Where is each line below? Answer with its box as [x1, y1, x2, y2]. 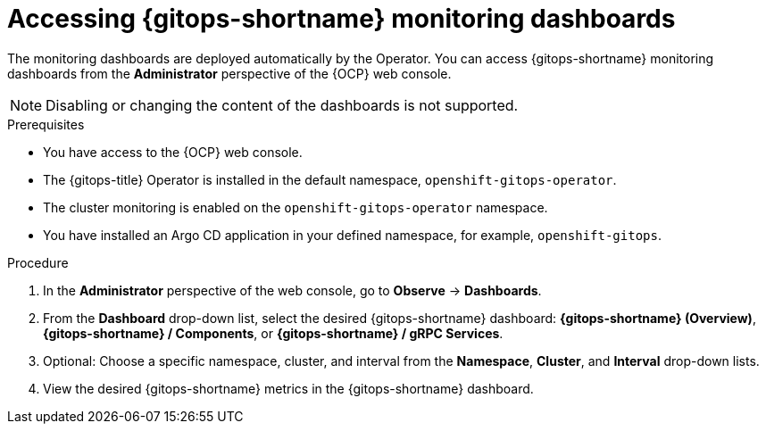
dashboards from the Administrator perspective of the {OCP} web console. [7, 65, 452, 81]
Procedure [7, 254, 69, 270]
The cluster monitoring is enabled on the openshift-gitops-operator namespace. [43, 199, 548, 215]
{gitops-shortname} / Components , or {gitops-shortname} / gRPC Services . [43, 325, 504, 341]
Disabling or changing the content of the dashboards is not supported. [46, 95, 519, 114]
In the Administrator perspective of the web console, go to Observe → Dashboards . [43, 282, 542, 298]
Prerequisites [7, 116, 85, 132]
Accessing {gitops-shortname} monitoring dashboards [7, 4, 676, 34]
